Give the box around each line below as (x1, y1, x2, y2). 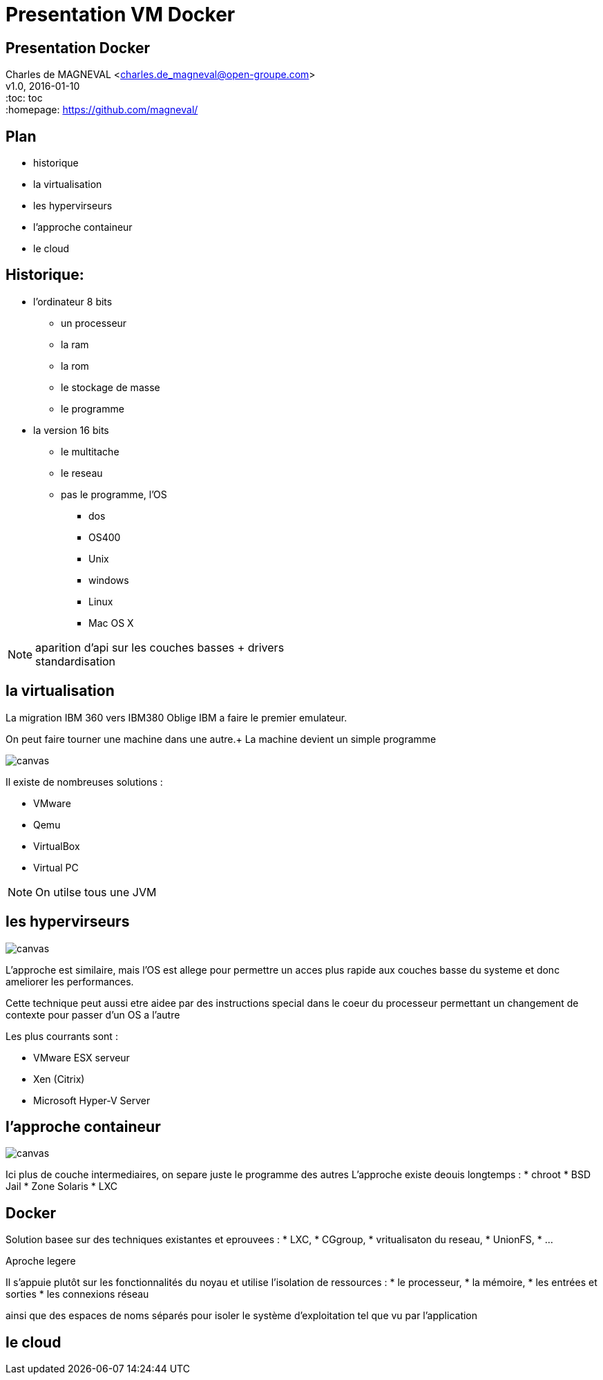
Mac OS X (88, 616, 134, 629)
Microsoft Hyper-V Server (33, 1094, 151, 1106)
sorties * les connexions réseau (6, 1288, 149, 1301)
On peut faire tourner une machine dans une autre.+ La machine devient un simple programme (6, 732, 437, 745)
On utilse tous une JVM (35, 885, 157, 899)
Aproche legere (6, 1255, 76, 1267)
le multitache (61, 445, 119, 457)
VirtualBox (33, 840, 80, 852)
